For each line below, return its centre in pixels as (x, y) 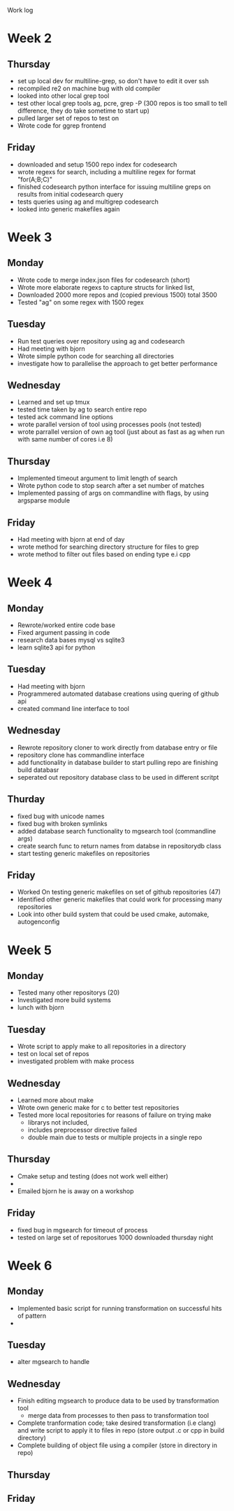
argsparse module (44, 500)
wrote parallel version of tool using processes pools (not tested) (109, 424)
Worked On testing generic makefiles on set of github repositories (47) (119, 892)
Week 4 (30, 583)
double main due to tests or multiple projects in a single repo (115, 1137)
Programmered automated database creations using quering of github (118, 694)
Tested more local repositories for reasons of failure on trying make (114, 1115)
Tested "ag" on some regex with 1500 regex (81, 302)
